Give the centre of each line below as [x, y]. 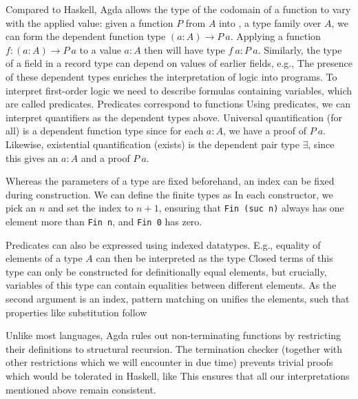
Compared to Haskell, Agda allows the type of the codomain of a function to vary [178, 9]
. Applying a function [275, 36]
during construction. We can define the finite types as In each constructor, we [169, 194]
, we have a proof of [265, 131]
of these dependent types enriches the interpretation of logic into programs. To [171, 76]
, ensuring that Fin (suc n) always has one [251, 208]
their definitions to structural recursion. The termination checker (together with [174, 348]
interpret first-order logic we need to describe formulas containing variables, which [179, 90]
